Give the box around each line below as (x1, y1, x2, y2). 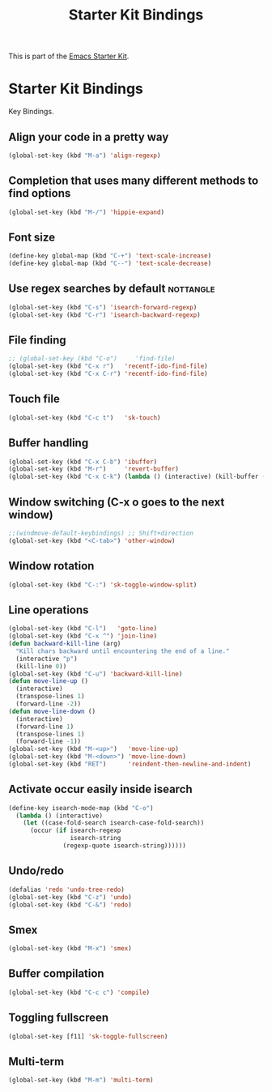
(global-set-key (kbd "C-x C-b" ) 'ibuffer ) (8, 458, 158, 466)
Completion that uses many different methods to (8, 174, 259, 188)
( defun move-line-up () (8, 677, 89, 685)
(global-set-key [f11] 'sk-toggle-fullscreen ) (8, 1032, 168, 1040)
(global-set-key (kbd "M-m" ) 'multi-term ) (8, 1076, 154, 1085)
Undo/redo (8, 864, 65, 878)
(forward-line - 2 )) (15, 700, 82, 708)
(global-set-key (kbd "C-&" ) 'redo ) (8, 901, 132, 909)
